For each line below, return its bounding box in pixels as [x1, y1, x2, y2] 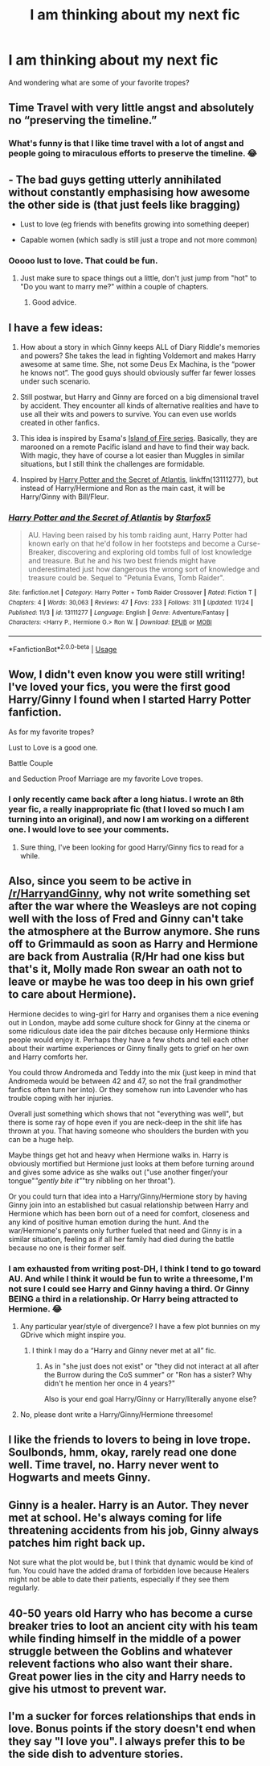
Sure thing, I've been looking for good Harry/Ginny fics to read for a [19, 842, 244, 852]
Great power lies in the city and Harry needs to [8, 1669, 247, 1683]
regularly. [8, 1583, 40, 1593]
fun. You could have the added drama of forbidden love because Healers [8, 1566, 250, 1576]
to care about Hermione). [8, 987, 137, 1001]
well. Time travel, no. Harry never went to [8, 1458, 219, 1472]
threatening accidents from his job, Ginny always [8, 1523, 260, 1537]
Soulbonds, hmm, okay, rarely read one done [8, 1445, 237, 1460]
